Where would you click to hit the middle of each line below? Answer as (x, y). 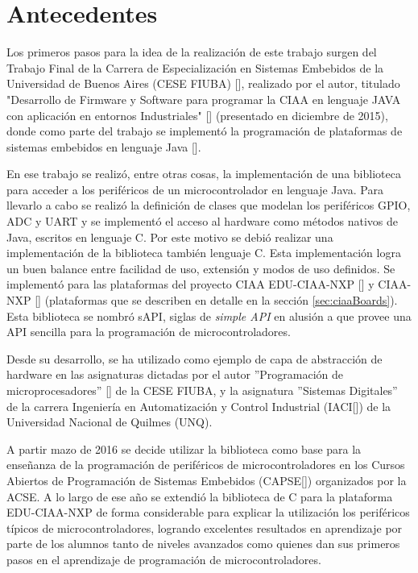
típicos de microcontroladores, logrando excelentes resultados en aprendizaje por (205, 527)
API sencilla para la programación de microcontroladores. (149, 332)
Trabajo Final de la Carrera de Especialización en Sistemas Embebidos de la (195, 67)
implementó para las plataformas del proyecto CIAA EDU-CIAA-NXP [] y (190, 284)
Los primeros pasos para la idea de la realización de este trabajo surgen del (192, 52)
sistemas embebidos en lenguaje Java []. (104, 146)
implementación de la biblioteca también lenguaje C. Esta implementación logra (204, 253)
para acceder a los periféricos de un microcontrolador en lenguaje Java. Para (195, 189)
